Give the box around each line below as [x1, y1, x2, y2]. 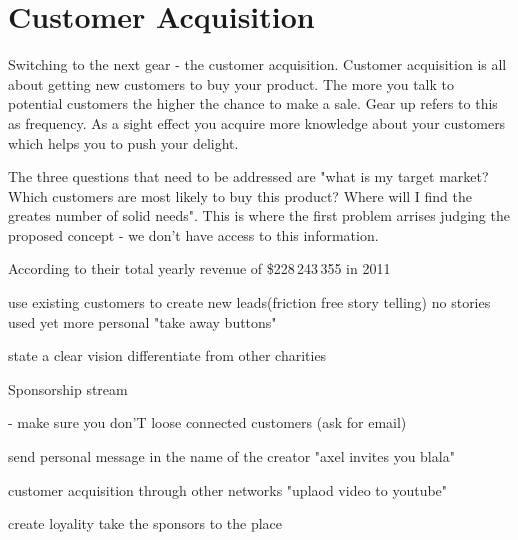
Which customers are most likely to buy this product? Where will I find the [8, 185, 473, 206]
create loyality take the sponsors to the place [8, 513, 283, 534]
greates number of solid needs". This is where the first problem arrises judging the [8, 205, 510, 226]
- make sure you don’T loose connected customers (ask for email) [8, 412, 407, 433]
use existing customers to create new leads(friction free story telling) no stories [8, 292, 491, 313]
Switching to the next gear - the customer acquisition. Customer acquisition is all [8, 54, 507, 75]
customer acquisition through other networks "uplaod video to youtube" [8, 479, 448, 500]
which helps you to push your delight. [8, 132, 239, 153]
